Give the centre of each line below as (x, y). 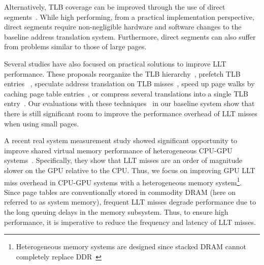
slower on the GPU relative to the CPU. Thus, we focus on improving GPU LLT (130, 170)
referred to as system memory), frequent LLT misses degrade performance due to (130, 202)
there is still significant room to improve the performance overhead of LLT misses (131, 113)
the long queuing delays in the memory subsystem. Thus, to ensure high (116, 211)
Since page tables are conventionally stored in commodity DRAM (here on (120, 192)
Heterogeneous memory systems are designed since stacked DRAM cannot (131, 246)
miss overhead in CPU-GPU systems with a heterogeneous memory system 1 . (123, 181)
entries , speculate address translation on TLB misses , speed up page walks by (129, 84)
